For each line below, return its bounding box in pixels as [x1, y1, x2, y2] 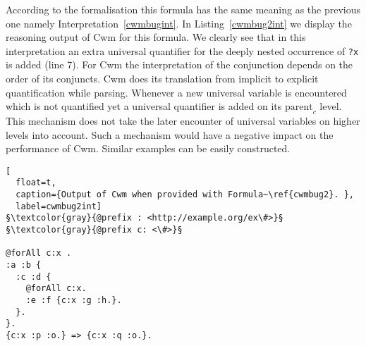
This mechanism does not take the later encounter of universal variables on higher [6, 113, 360, 128]
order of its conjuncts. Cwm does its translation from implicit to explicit [6, 71, 319, 86]
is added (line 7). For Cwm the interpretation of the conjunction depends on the [6, 57, 353, 72]
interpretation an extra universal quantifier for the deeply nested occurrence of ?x [6, 43, 359, 58]
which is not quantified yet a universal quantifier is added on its [6, 99, 282, 113]
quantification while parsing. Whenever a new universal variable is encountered [6, 85, 347, 99]
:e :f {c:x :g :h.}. [25, 295, 122, 306]
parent [284, 102, 313, 113]
